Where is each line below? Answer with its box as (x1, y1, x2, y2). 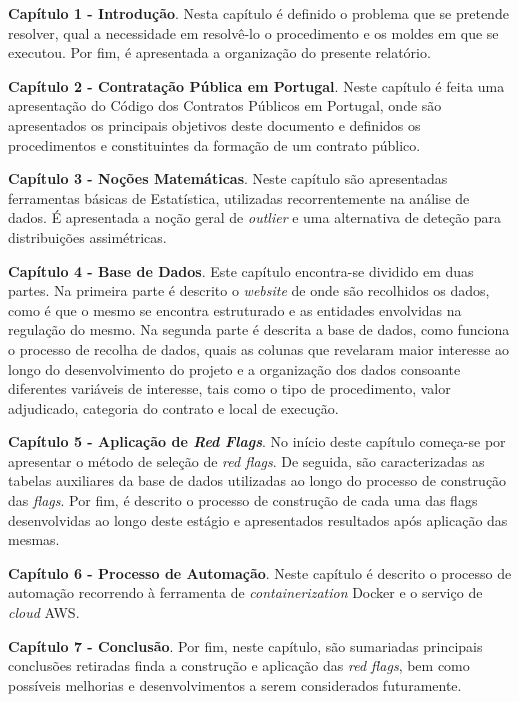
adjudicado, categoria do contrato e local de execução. (8, 397, 339, 418)
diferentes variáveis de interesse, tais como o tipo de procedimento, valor (8, 378, 451, 399)
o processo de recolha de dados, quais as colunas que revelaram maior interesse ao (8, 338, 509, 359)
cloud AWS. (8, 602, 80, 623)
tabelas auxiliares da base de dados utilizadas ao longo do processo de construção (8, 470, 507, 491)
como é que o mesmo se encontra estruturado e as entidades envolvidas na (8, 299, 462, 320)
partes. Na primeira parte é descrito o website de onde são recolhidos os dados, (8, 280, 490, 301)
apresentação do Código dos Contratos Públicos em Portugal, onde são (8, 95, 442, 116)
